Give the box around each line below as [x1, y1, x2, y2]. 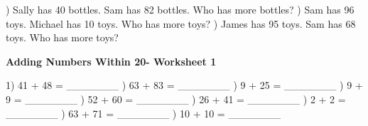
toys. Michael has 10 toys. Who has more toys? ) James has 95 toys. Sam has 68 [6, 16, 356, 31]
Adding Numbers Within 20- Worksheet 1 [6, 53, 217, 68]
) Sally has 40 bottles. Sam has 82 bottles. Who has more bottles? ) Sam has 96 [6, 2, 355, 16]
